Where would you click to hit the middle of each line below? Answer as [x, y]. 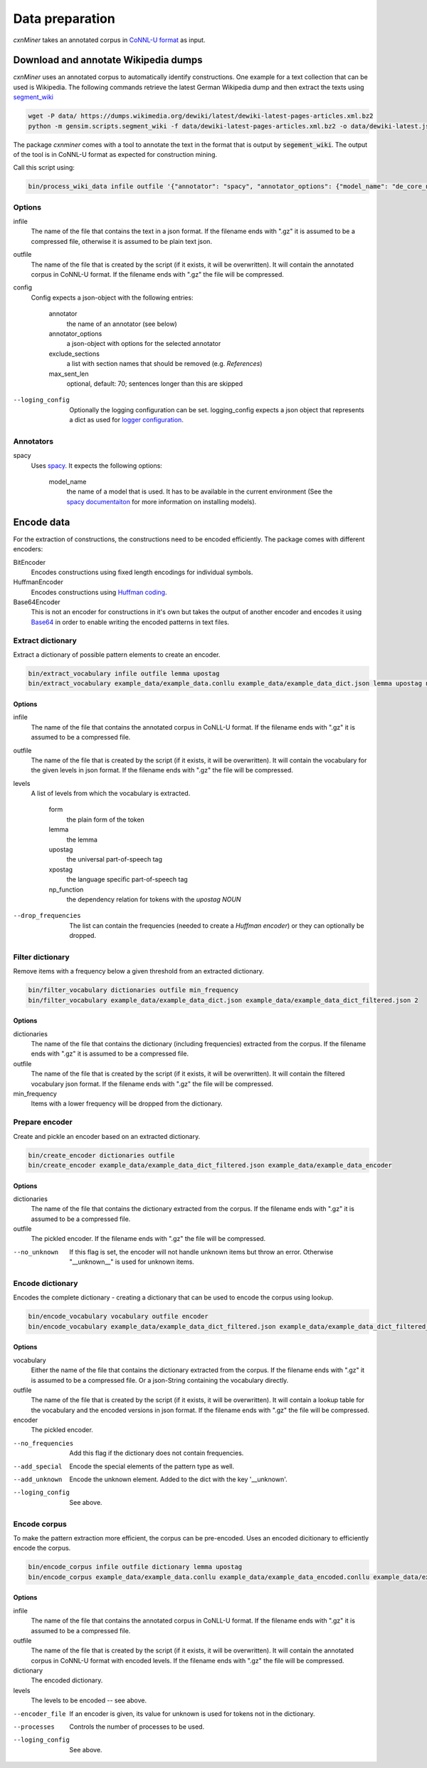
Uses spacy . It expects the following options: [97, 465]
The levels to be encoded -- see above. [89, 1700]
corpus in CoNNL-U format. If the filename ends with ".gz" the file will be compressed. [158, 275]
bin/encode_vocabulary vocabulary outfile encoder [118, 1317]
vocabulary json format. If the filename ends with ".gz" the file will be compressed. [152, 1083]
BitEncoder [30, 562]
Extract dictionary [45, 640]
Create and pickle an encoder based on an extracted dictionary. [107, 1136]
